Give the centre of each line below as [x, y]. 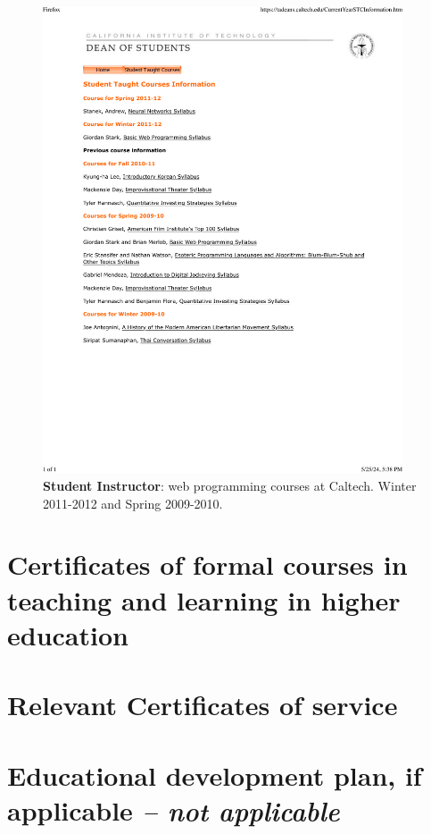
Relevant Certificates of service [203, 705]
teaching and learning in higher [204, 599]
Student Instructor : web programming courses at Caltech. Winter [230, 486]
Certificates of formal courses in [207, 564]
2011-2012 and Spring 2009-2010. [133, 503]
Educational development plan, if [215, 775]
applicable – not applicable [174, 810]
